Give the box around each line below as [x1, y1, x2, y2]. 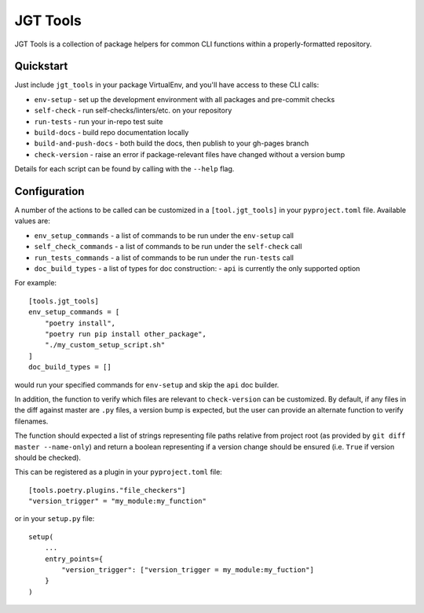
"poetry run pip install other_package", [44, 330, 207, 338]
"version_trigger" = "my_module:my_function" [28, 497, 207, 506]
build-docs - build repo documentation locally [34, 128, 189, 138]
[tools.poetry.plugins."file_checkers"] [28, 486, 186, 494]
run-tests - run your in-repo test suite [34, 116, 163, 126]
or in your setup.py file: [14, 514, 95, 523]
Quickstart [14, 60, 68, 73]
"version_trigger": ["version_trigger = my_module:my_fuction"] [61, 566, 314, 574]
